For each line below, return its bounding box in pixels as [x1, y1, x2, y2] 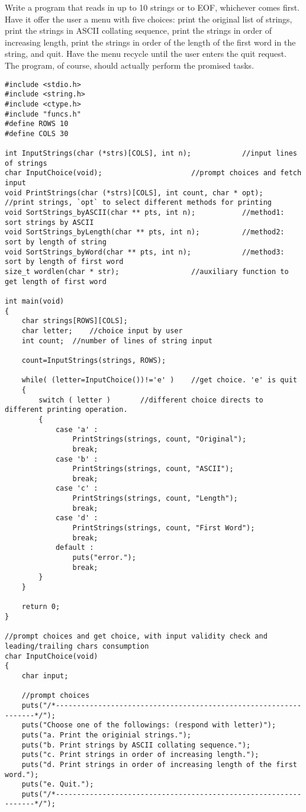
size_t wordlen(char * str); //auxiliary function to [5, 268, 289, 276]
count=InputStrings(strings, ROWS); [21, 356, 166, 365]
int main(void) [5, 297, 65, 305]
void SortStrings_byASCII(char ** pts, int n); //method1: [5, 208, 285, 217]
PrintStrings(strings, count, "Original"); [72, 435, 247, 444]
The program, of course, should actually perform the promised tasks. [5, 59, 255, 71]
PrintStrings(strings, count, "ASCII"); [72, 465, 234, 473]
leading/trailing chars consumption [5, 642, 149, 650]
